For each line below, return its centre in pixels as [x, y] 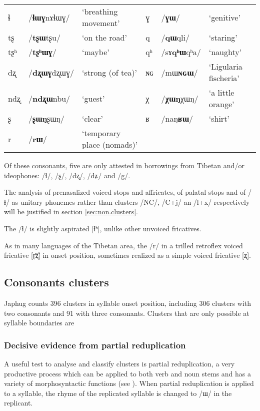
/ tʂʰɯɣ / [42, 52]
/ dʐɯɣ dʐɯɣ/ [51, 72]
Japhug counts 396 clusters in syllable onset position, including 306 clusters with [128, 303]
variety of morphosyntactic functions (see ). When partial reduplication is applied [129, 383]
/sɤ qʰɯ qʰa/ [181, 52]
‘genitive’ [224, 17]
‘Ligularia [225, 66]
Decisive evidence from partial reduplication [95, 345]
